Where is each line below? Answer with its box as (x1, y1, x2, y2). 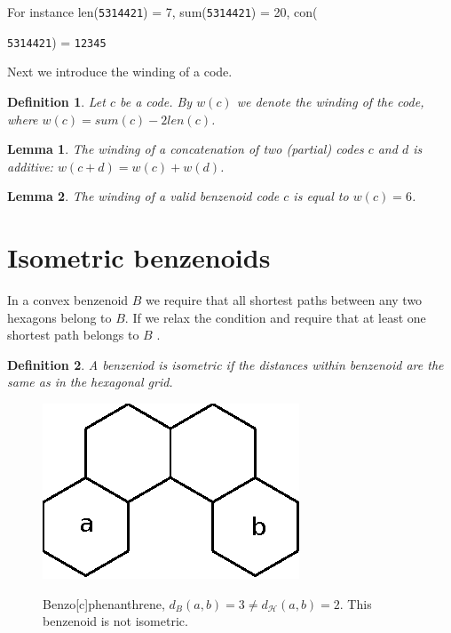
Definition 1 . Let (7, 92, 106, 110)
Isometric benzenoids (7, 239, 271, 276)
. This (339, 594, 372, 613)
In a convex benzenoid (7, 291, 129, 308)
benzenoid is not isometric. (43, 612, 188, 630)
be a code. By (120, 92, 193, 110)
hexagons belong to (7, 308, 112, 326)
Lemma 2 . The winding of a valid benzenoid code (7, 187, 280, 205)
